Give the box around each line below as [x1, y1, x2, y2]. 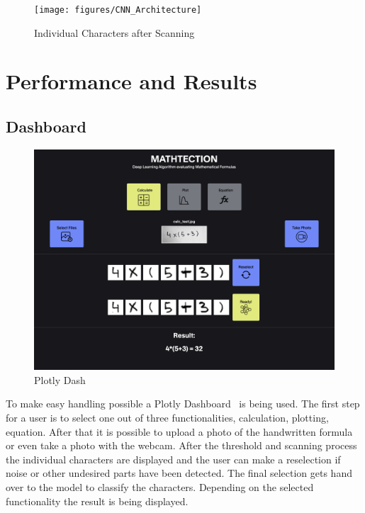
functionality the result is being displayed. [6, 493, 189, 508]
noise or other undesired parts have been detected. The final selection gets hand [6, 466, 352, 480]
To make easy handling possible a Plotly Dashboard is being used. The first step [6, 396, 360, 411]
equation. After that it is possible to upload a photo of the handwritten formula [6, 424, 353, 439]
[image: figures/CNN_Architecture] [34, 5, 202, 15]
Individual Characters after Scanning [34, 25, 195, 40]
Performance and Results [6, 67, 257, 96]
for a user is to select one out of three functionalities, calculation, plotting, [6, 410, 329, 424]
